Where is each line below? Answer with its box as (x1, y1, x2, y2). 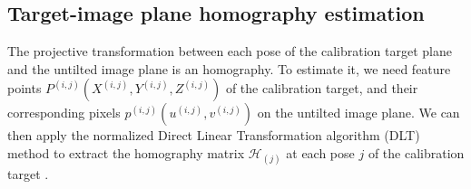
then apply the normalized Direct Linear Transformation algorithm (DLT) (7, 126, 420, 145)
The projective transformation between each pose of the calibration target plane (7, 42, 452, 61)
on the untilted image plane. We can (257, 103, 460, 122)
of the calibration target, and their (225, 79, 418, 98)
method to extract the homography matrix (7, 143, 245, 162)
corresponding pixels (7, 103, 121, 122)
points (7, 79, 42, 98)
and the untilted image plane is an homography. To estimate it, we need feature (7, 59, 451, 78)
